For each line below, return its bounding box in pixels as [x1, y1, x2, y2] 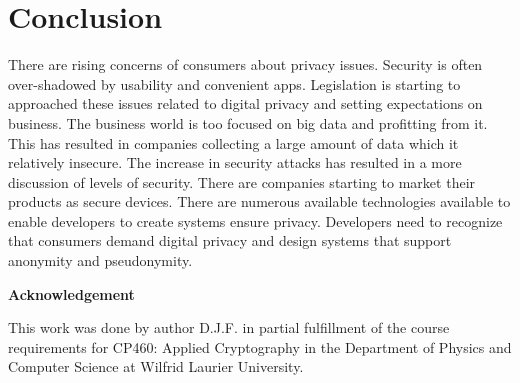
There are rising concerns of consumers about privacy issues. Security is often [8, 54, 483, 75]
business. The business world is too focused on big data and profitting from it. [8, 112, 488, 133]
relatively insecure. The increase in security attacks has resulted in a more [8, 152, 462, 173]
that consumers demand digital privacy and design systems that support [8, 230, 452, 251]
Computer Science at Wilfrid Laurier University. [8, 356, 304, 377]
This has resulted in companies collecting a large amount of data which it [8, 132, 459, 153]
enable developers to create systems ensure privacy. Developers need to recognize [8, 210, 503, 231]
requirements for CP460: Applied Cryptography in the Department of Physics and [8, 336, 512, 357]
